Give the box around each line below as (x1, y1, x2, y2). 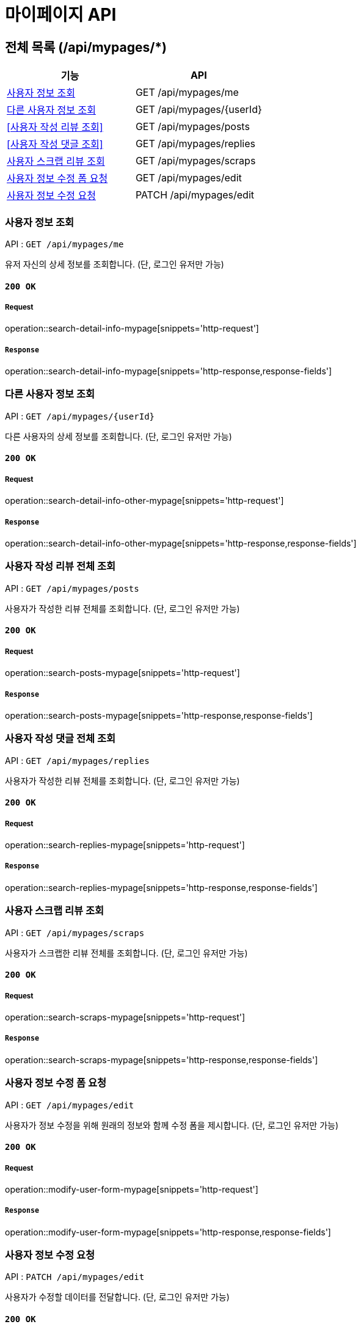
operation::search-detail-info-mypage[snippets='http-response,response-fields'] (5, 366, 332, 377)
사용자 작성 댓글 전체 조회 (5, 732, 116, 745)
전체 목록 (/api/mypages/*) (5, 39, 167, 55)
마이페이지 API (5, 4, 117, 25)
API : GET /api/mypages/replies (5, 755, 150, 766)
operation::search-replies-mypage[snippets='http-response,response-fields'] (5, 882, 318, 893)
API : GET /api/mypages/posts (5, 583, 139, 594)
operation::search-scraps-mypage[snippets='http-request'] (5, 1012, 246, 1022)
